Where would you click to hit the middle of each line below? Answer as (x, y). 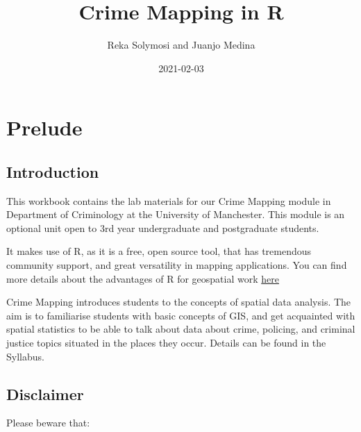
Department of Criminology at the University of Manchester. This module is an (176, 214)
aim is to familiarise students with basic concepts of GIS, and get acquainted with (181, 315)
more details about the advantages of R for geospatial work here (143, 278)
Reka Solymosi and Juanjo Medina (181, 45)
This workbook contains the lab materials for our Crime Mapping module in (169, 200)
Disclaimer (45, 393)
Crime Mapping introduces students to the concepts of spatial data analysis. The (179, 302)
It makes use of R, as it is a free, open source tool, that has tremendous (159, 251)
